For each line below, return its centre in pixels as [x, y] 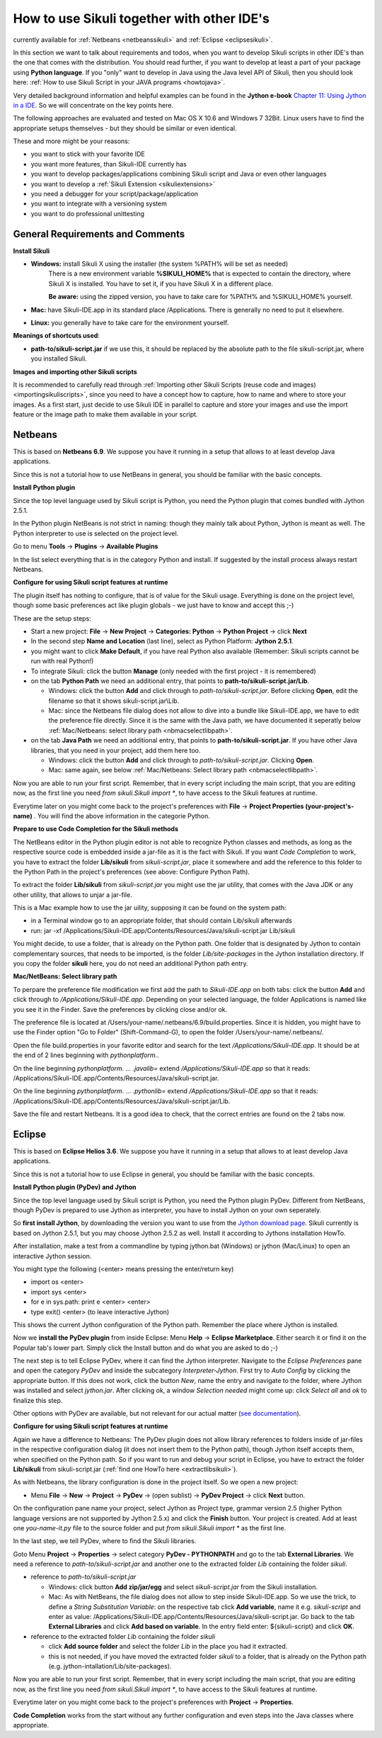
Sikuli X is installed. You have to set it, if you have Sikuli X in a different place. [161, 283]
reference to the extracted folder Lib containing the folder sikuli [123, 1636]
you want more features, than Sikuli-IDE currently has [109, 164]
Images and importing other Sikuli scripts [75, 371]
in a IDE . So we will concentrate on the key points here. [93, 105]
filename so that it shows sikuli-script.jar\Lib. [114, 701]
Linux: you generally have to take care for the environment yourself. [130, 323]
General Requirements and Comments [99, 234]
